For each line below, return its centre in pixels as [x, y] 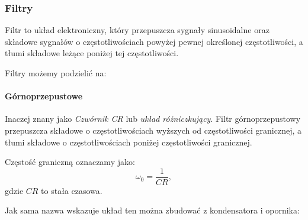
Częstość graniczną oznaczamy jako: [70, 162]
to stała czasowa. [72, 190]
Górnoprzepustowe [44, 96]
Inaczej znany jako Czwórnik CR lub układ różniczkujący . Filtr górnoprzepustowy [153, 119]
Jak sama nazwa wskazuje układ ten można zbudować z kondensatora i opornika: [152, 210]
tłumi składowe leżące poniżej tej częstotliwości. [92, 53]
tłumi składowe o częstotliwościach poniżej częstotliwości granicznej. [129, 142]
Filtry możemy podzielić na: [56, 73]
